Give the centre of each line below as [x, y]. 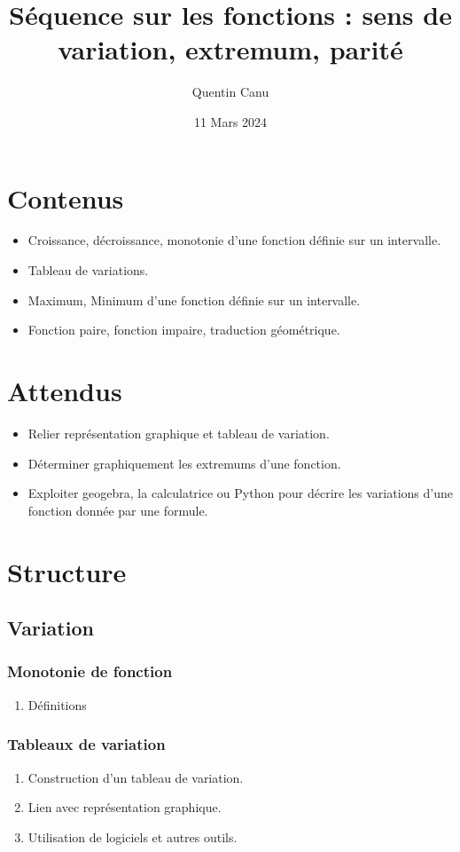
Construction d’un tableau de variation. [136, 777]
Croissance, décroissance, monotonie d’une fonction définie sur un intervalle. [234, 240]
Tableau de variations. [88, 270]
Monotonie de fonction [90, 671]
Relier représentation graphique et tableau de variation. [179, 433]
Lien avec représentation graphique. [125, 807]
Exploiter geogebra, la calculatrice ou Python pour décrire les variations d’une [240, 493]
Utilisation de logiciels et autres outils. [133, 836]
